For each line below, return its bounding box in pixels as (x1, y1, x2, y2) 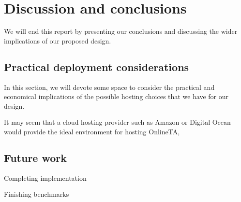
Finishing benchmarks (4, 189, 69, 199)
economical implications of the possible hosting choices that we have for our (4, 91, 228, 101)
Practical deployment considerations (4, 59, 189, 74)
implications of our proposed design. (4, 35, 111, 45)
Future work (4, 150, 67, 165)
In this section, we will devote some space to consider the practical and (4, 82, 215, 92)
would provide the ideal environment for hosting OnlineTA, (4, 126, 180, 136)
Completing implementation (4, 173, 87, 183)
